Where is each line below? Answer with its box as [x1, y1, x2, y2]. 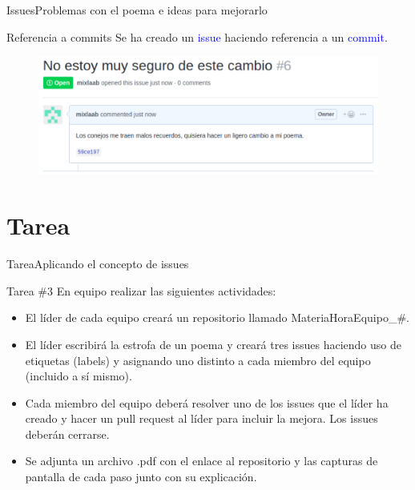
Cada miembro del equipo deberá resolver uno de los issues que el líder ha [25, 394, 389, 411]
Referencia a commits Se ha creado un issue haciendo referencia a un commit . [6, 28, 388, 45]
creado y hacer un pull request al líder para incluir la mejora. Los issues [25, 410, 378, 427]
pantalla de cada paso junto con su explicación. [25, 468, 257, 485]
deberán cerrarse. [25, 425, 110, 442]
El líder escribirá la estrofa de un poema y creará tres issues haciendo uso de [25, 335, 401, 352]
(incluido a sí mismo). [25, 367, 132, 384]
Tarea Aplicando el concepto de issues [6, 255, 189, 272]
